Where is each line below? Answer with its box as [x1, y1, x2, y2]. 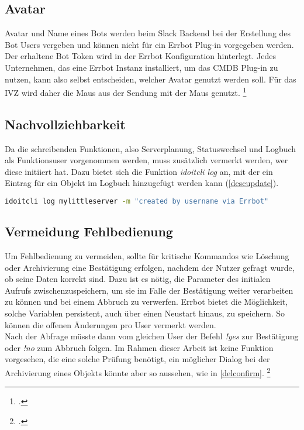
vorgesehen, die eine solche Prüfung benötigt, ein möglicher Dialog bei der [5, 353, 270, 365]
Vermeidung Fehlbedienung [5, 222, 173, 240]
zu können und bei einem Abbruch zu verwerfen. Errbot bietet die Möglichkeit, [5, 295, 288, 308]
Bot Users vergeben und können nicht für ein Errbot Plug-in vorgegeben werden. [5, 38, 294, 50]
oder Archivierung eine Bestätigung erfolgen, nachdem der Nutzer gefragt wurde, [5, 261, 295, 273]
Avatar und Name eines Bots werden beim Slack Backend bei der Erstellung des [5, 27, 291, 39]
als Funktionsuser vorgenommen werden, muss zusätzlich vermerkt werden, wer [5, 154, 288, 166]
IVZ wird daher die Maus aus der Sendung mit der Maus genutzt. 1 [5, 85, 247, 98]
